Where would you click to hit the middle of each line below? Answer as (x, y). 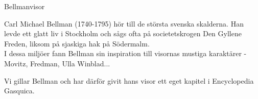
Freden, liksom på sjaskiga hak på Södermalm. (77, 43)
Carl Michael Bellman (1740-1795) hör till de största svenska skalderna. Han (124, 23)
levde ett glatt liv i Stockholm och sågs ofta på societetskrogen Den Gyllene (123, 33)
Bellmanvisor (25, 6)
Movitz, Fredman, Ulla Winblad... (57, 63)
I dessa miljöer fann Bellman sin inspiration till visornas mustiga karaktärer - (125, 53)
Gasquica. (19, 91)
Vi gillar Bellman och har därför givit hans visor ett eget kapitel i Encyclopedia (129, 80)
